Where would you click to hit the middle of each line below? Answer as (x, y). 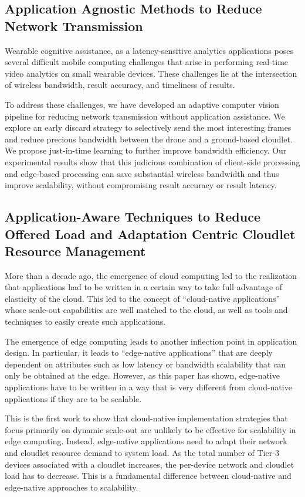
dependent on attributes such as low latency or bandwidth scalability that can (145, 364)
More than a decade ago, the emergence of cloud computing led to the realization (151, 275)
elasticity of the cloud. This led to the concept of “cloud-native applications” (143, 298)
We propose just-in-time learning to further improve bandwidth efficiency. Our (146, 150)
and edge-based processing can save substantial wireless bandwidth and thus (142, 173)
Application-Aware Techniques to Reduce (133, 217)
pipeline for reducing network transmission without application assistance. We (145, 116)
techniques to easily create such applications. (85, 321)
